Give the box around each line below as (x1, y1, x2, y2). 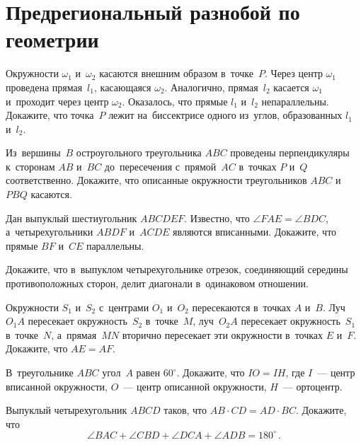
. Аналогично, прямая (164, 79, 258, 94)
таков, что (164, 403, 207, 417)
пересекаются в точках (192, 299, 292, 314)
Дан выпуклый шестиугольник (6, 210, 137, 225)
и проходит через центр (6, 93, 109, 108)
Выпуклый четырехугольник (6, 403, 127, 417)
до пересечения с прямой (104, 158, 217, 173)
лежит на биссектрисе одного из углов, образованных (108, 108, 343, 122)
